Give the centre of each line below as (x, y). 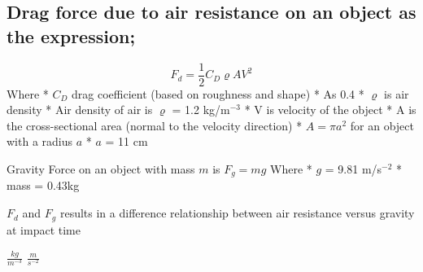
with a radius (40, 141)
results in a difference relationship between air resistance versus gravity (237, 213)
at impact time (44, 229)
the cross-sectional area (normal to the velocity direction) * (155, 125)
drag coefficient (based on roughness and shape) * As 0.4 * (218, 93)
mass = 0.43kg (43, 185)
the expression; (71, 35)
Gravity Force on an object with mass (101, 169)
